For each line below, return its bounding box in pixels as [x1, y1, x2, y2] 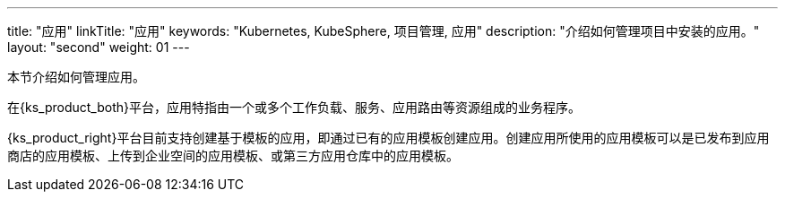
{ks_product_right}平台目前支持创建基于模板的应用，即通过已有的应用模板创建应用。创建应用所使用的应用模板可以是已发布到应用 [7, 130, 770, 145]
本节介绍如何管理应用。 [7, 69, 145, 84]
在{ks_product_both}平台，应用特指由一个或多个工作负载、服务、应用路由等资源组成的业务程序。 [7, 99, 581, 115]
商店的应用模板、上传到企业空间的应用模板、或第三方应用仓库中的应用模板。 [7, 148, 459, 163]
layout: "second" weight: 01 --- [7, 39, 190, 55]
